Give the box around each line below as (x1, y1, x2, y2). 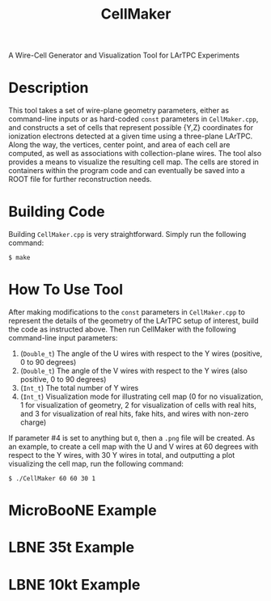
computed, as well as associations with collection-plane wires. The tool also (8, 149, 262, 159)
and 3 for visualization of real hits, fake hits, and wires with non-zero (19, 409, 249, 418)
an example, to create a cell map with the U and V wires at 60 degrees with (8, 442, 259, 451)
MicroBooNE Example (8, 502, 157, 520)
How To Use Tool (8, 281, 124, 299)
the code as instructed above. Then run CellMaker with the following (8, 324, 237, 334)
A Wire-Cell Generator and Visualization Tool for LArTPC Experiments (8, 50, 240, 61)
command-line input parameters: (8, 333, 118, 342)
